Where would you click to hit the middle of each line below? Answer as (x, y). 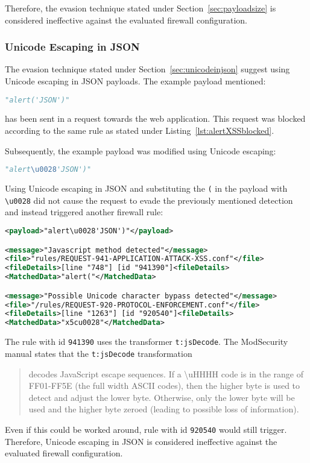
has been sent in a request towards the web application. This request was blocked (155, 118)
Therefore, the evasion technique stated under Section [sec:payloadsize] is (141, 8)
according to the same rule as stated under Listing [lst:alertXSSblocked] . (140, 131)
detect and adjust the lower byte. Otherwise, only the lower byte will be (162, 397)
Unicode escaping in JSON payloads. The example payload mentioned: (135, 81)
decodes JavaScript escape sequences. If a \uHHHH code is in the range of (166, 373)
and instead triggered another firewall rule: (84, 212)
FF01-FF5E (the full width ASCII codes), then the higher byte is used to (164, 386)
